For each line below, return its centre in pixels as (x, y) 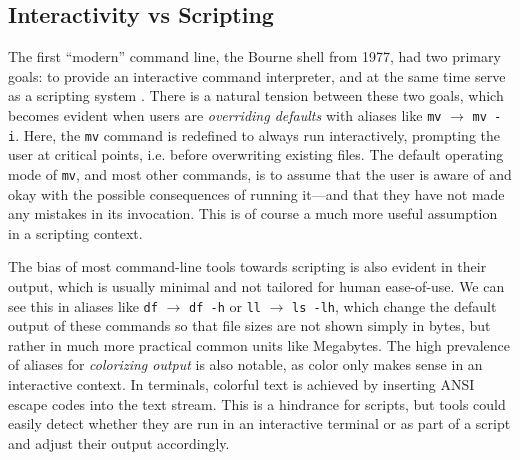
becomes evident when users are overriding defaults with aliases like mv (225, 114)
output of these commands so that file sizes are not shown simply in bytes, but (249, 325)
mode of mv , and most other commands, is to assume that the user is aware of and (260, 173)
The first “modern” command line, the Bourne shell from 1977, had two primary (254, 56)
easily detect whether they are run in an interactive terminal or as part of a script (259, 423)
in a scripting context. (75, 232)
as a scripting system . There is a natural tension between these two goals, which (256, 95)
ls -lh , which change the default (394, 305)
